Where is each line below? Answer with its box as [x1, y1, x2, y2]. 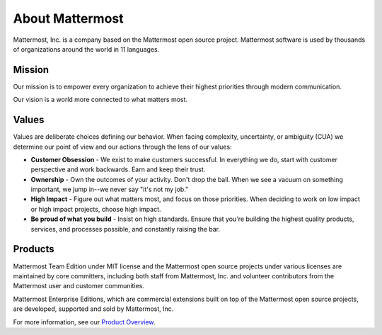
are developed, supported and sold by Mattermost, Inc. [13, 305, 174, 313]
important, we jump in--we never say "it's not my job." [30, 185, 189, 194]
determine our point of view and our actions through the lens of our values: [13, 142, 233, 151]
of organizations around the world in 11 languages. [13, 45, 160, 53]
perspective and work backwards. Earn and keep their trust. [30, 165, 206, 174]
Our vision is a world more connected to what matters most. [13, 96, 187, 104]
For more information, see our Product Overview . [13, 317, 156, 326]
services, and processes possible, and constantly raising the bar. [30, 225, 221, 233]
